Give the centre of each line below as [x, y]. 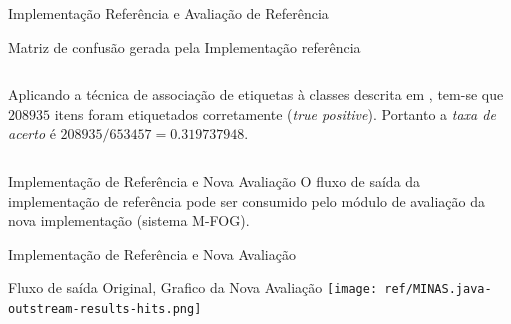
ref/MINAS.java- [438, 289]
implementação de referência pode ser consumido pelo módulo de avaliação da [247, 200]
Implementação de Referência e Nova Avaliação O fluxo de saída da [214, 180]
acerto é [32, 133]
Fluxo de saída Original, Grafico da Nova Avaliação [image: [193, 287]
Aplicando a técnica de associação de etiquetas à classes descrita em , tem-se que [256, 94]
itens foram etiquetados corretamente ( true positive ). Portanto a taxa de [275, 113]
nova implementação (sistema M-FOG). [129, 220]
